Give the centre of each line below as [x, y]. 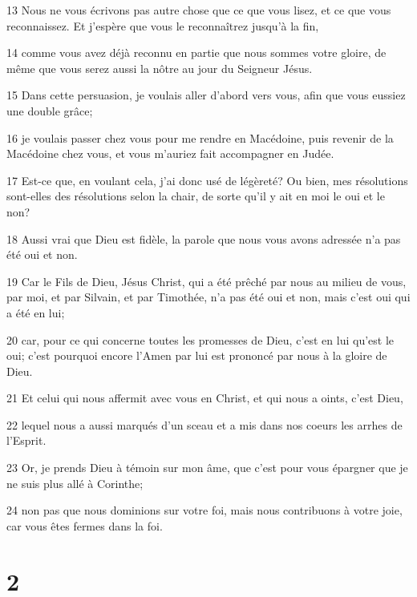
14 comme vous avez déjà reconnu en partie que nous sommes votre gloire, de [196, 52]
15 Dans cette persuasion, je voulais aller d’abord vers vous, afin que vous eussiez [206, 95]
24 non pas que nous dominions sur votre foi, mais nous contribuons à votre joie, [204, 510]
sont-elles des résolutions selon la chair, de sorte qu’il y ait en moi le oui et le [196, 196]
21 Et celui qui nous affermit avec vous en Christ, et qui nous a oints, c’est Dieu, [205, 398]
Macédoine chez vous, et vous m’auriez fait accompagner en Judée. [170, 153]
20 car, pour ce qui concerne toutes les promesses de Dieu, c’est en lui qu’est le [200, 339]
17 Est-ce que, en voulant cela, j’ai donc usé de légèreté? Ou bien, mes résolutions [207, 180]
